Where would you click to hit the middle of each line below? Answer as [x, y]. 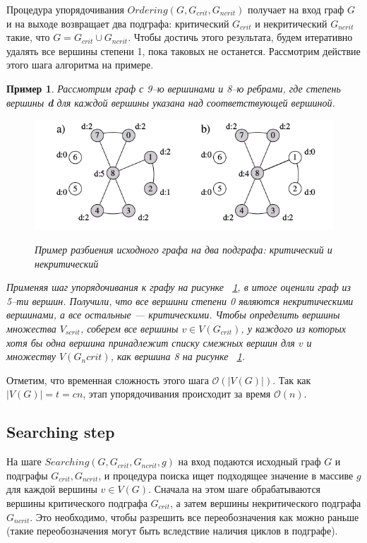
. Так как [292, 380]
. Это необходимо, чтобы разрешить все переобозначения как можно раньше [194, 517]
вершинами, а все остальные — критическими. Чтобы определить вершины [173, 315]
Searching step [61, 432]
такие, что [28, 37]
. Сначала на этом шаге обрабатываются [235, 489]
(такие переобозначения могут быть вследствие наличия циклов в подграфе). [172, 531]
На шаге [24, 461]
